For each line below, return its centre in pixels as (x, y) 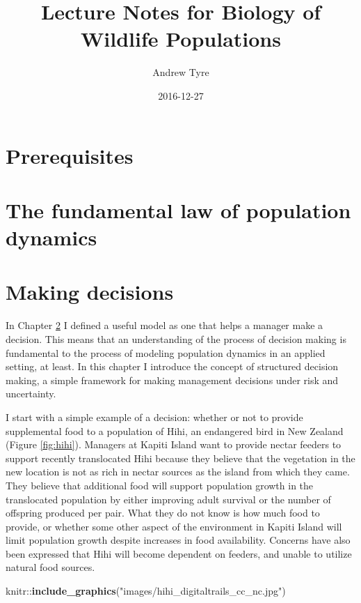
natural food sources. (50, 567)
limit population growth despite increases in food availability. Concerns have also (178, 540)
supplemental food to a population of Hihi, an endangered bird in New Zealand (175, 430)
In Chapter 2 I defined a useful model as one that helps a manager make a (165, 325)
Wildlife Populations (181, 39)
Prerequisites (70, 155)
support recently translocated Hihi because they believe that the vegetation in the (180, 458)
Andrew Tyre (181, 72)
